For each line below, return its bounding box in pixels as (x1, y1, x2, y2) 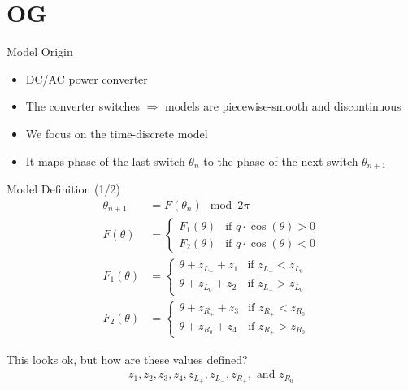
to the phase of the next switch (203, 152, 358, 169)
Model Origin (7, 43, 73, 60)
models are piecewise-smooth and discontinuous (165, 97, 401, 115)
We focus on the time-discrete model (25, 124, 208, 141)
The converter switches (25, 97, 140, 115)
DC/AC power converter (25, 70, 148, 87)
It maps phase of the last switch (25, 152, 185, 169)
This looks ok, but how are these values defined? (7, 350, 248, 367)
